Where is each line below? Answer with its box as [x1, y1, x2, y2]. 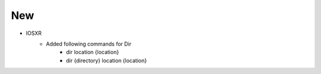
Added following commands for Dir [46, 40, 132, 47]
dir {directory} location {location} [66, 57, 147, 64]
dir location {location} [66, 49, 119, 56]
